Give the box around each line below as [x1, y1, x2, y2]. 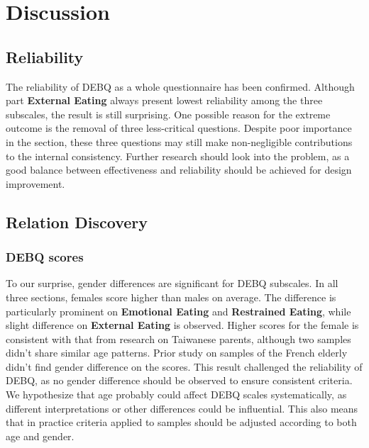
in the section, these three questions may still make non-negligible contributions [6, 134, 353, 149]
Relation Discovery [6, 211, 148, 233]
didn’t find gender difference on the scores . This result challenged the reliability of [6, 359, 363, 374]
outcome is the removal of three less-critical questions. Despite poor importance [6, 121, 352, 135]
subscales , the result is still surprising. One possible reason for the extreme [6, 106, 331, 121]
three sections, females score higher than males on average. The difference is [6, 289, 336, 304]
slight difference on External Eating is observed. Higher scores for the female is [6, 318, 359, 332]
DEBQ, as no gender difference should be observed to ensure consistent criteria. [6, 373, 353, 388]
